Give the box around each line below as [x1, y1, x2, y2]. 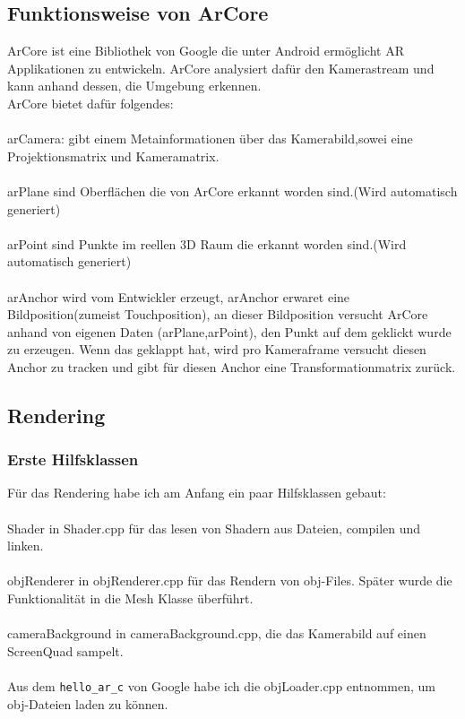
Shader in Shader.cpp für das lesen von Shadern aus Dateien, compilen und [7, 518, 421, 537]
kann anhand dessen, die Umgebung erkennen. [7, 76, 262, 95]
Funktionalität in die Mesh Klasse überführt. [7, 589, 254, 608]
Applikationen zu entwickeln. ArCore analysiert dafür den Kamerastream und [7, 58, 435, 77]
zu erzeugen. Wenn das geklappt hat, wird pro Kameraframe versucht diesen [7, 340, 426, 359]
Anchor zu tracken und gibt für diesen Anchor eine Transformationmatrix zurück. [7, 357, 456, 376]
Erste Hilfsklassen [7, 448, 139, 471]
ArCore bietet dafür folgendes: [7, 93, 174, 112]
